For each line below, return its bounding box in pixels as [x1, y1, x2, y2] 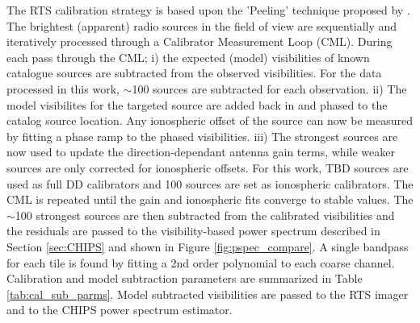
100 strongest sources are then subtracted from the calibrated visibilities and [15, 206, 395, 223]
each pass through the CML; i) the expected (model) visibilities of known [6, 48, 370, 65]
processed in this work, [6, 80, 120, 97]
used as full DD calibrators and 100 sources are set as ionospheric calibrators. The [6, 175, 414, 192]
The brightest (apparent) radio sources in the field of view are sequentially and [6, 17, 397, 34]
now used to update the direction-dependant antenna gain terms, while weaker [6, 143, 395, 160]
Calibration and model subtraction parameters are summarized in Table [6, 270, 363, 287]
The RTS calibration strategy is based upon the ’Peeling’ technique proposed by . [6, 2, 410, 18]
